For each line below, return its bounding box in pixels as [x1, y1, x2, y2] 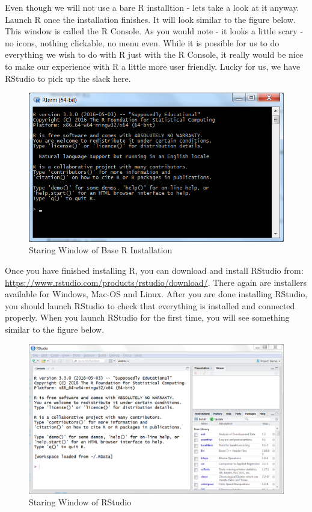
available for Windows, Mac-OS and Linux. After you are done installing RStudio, [5, 288, 308, 300]
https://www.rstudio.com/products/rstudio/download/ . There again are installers [5, 276, 307, 288]
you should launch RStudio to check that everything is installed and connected [5, 299, 295, 312]
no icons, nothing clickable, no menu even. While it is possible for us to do [5, 36, 280, 49]
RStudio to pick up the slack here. [5, 72, 131, 84]
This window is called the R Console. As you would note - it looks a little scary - [5, 25, 304, 37]
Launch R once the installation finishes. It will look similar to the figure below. [5, 13, 296, 25]
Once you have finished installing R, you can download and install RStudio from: [5, 264, 304, 277]
